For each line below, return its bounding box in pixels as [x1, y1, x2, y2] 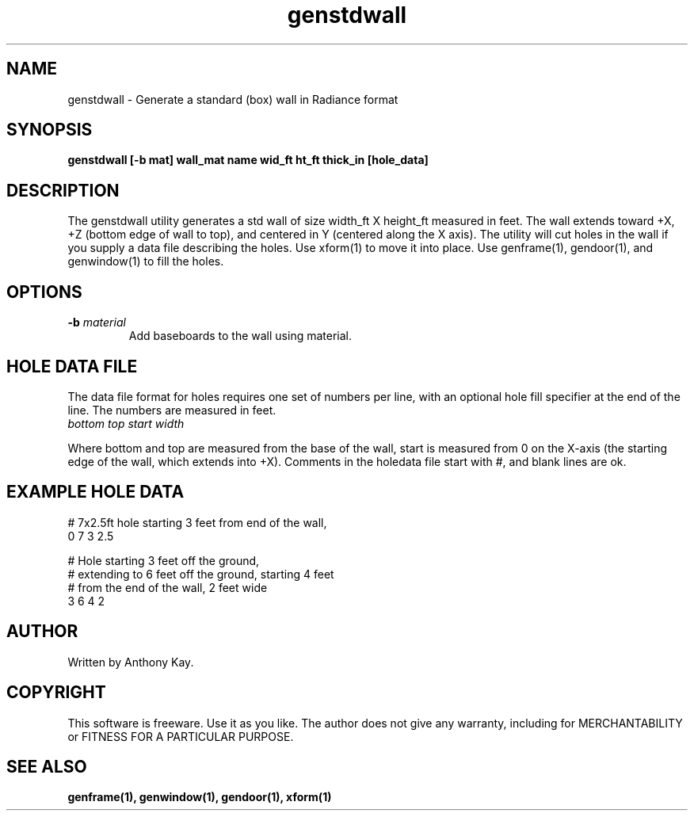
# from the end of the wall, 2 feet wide [67, 580, 268, 594]
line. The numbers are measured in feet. [67, 403, 276, 417]
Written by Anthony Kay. [67, 655, 194, 669]
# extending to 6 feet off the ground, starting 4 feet [67, 567, 334, 581]
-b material [67, 315, 126, 330]
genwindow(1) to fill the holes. [67, 254, 224, 269]
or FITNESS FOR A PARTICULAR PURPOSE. [67, 729, 294, 743]
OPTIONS [6, 281, 82, 302]
